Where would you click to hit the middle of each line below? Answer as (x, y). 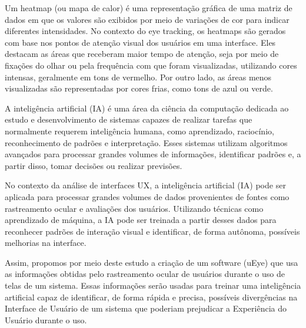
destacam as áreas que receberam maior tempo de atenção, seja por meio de (142, 54)
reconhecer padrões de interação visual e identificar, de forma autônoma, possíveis (152, 231)
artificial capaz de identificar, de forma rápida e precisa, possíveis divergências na (151, 297)
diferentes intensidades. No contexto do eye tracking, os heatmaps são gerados (145, 31)
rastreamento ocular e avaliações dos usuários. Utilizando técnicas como (134, 208)
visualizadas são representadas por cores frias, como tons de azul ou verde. (139, 88)
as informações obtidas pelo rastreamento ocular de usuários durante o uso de (145, 274)
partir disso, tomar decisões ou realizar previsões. (94, 165)
